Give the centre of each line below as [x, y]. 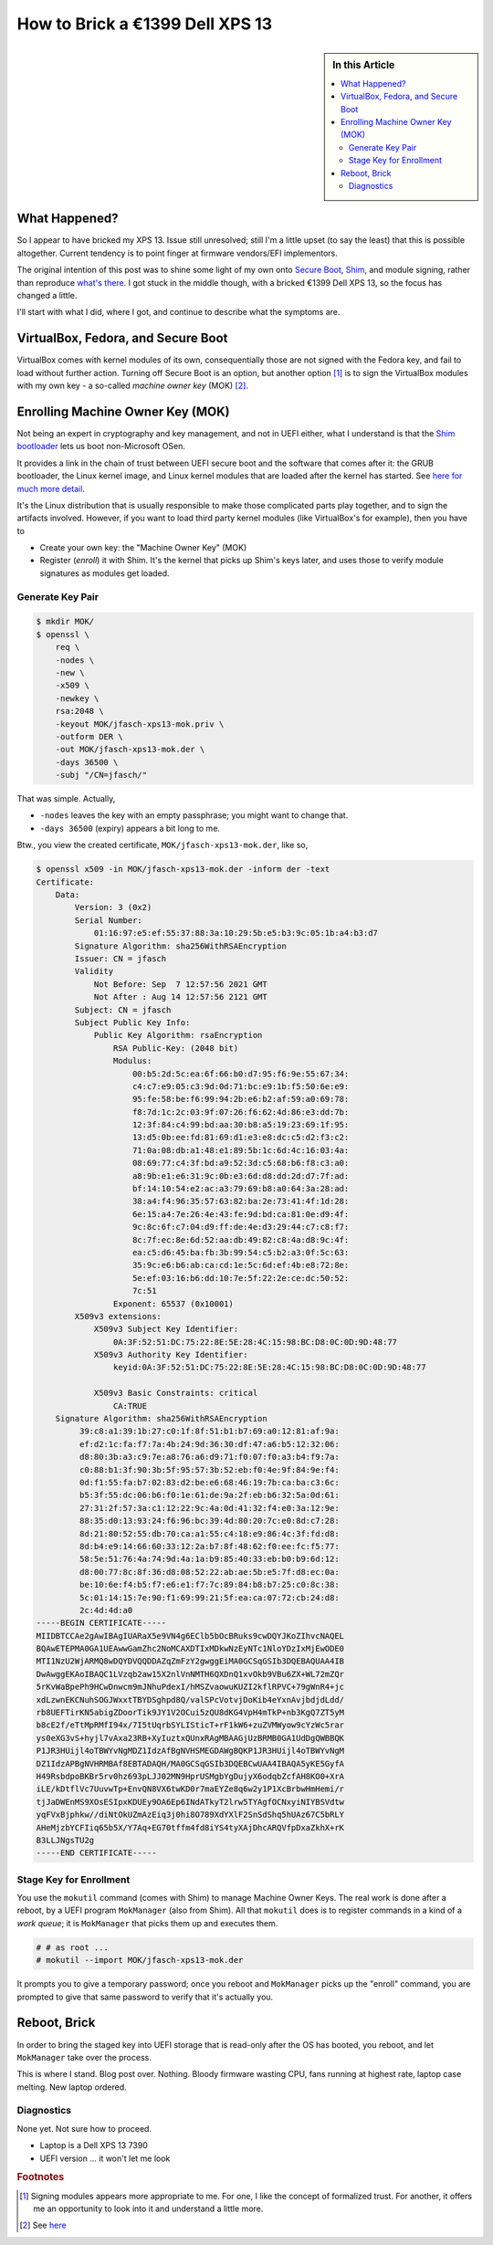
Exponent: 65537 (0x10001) [173, 1304]
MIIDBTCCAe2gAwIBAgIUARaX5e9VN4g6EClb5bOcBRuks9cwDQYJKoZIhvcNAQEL [190, 1636]
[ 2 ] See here [43, 2225]
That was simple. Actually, [66, 799]
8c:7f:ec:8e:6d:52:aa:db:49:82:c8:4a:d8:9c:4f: [241, 1240]
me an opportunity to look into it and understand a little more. [148, 2208]
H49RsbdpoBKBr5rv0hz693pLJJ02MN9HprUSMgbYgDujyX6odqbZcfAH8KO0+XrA [190, 1776]
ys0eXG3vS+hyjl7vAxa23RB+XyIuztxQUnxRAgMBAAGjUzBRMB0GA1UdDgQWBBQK [190, 1738]
